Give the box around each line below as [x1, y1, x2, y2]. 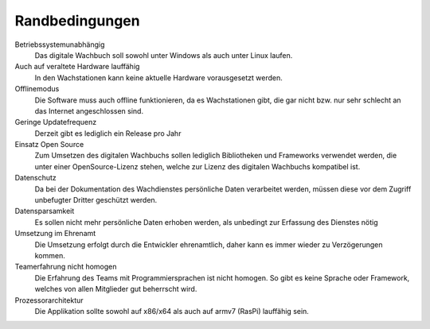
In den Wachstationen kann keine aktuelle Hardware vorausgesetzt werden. [34, 72, 283, 83]
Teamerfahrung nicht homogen [14, 262, 117, 272]
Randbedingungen [14, 12, 140, 29]
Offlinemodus [14, 84, 60, 94]
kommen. [34, 250, 65, 260]
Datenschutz [14, 173, 57, 183]
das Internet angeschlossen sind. [34, 106, 143, 115]
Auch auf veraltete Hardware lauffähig [14, 62, 140, 72]
